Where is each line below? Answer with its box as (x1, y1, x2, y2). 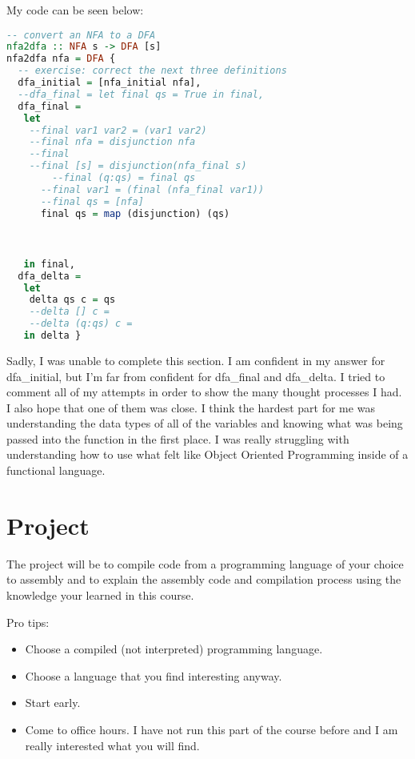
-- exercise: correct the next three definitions (18, 65, 287, 77)
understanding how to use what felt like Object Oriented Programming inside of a (6, 446, 409, 463)
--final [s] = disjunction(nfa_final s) (29, 160, 247, 172)
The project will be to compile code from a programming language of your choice (6, 555, 404, 572)
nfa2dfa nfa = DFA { (6, 53, 116, 65)
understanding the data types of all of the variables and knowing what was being (6, 415, 403, 432)
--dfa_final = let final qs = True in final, (18, 88, 265, 100)
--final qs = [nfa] (40, 195, 144, 207)
